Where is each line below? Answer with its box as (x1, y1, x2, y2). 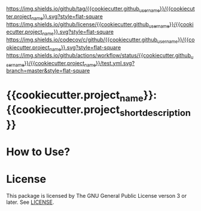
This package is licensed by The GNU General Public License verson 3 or (6, 192, 187, 199)
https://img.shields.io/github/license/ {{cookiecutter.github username (6, 20, 170, 29)
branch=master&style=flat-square (6, 67, 90, 74)
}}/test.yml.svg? (95, 59, 135, 66)
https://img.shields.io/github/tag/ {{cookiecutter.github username (6, 5, 160, 14)
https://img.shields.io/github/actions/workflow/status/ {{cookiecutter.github (6, 51, 191, 59)
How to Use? (6, 145, 71, 158)
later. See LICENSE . (6, 198, 54, 206)
